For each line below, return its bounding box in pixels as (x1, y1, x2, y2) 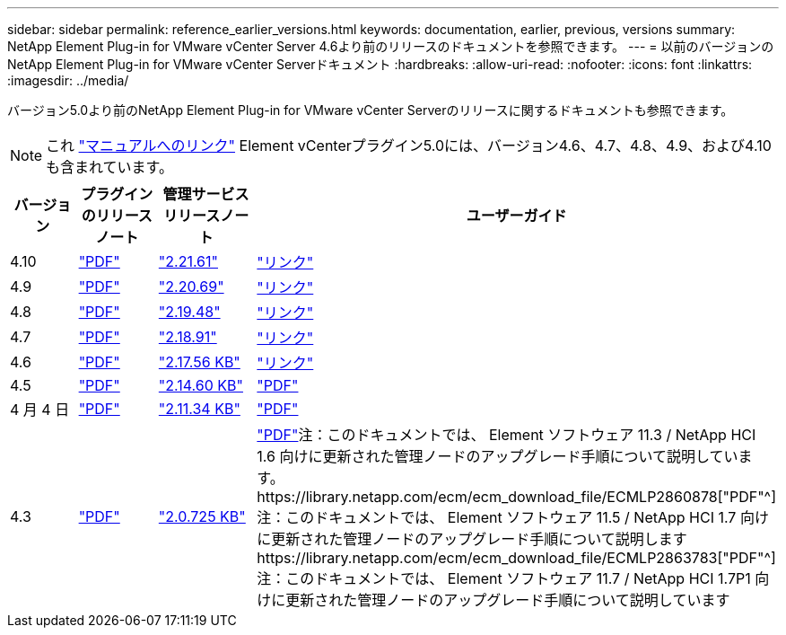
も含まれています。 (46, 158, 173, 176)
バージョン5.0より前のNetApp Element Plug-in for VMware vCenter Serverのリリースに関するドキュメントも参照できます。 (7, 102, 734, 118)
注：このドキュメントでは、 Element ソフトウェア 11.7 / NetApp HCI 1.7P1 (257, 569, 751, 587)
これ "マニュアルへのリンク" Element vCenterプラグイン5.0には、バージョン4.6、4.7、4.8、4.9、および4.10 (46, 137, 772, 154)
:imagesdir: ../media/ (7, 73, 129, 88)
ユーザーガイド (466, 207, 567, 225)
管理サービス (162, 185, 249, 203)
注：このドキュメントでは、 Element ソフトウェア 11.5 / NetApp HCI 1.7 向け (257, 508, 769, 526)
